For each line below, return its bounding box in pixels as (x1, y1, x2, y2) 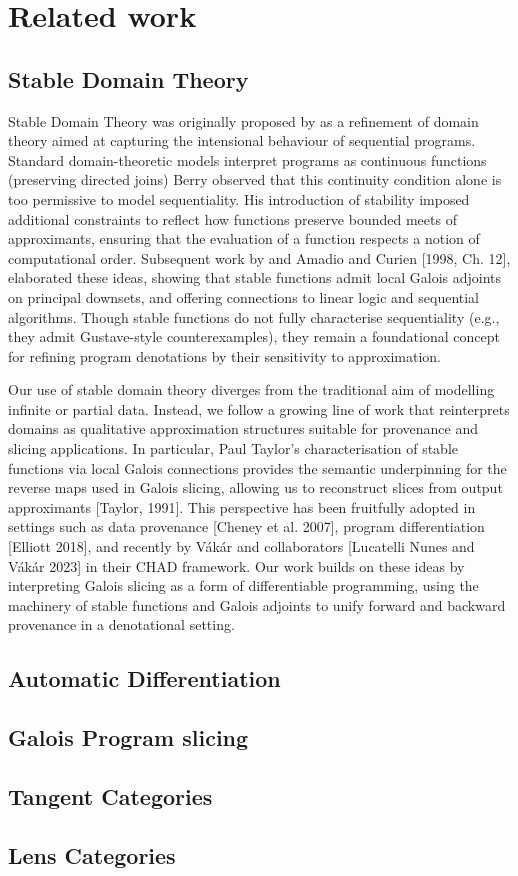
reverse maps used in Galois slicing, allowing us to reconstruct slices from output (8, 477, 503, 498)
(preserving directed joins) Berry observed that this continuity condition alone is (8, 169, 502, 190)
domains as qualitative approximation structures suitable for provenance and (8, 418, 479, 439)
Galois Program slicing (8, 722, 249, 753)
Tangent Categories (8, 780, 213, 811)
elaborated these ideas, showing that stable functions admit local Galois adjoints (8, 267, 502, 288)
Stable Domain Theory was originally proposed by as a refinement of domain (8, 110, 479, 131)
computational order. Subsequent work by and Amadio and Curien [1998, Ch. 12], (8, 247, 511, 268)
